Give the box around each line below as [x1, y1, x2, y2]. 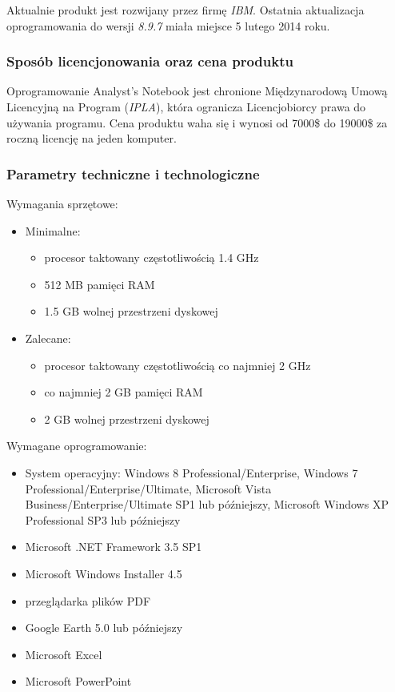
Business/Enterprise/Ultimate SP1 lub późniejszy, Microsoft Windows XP [25, 496, 389, 513]
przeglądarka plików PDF [25, 592, 151, 609]
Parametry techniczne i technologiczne [6, 163, 260, 183]
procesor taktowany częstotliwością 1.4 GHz [44, 249, 259, 266]
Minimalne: [25, 222, 81, 239]
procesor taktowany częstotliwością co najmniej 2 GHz [44, 356, 311, 373]
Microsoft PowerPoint [25, 673, 132, 690]
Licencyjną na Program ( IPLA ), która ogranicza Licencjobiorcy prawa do [6, 99, 366, 115]
